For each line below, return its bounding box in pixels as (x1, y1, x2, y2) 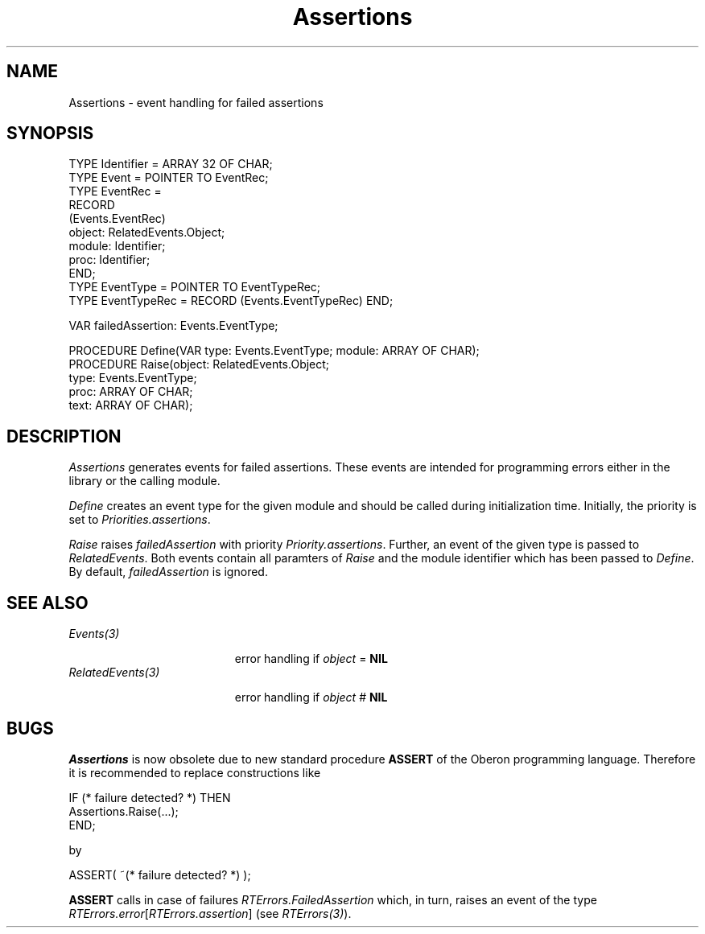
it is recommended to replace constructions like (68, 765, 321, 780)
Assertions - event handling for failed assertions (68, 95, 324, 109)
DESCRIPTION (6, 426, 122, 446)
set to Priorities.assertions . (68, 512, 211, 527)
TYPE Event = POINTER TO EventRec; (68, 171, 269, 185)
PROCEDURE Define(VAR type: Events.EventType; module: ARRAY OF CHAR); (68, 344, 480, 358)
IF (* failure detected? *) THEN (68, 790, 231, 804)
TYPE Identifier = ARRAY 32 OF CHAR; (68, 157, 273, 171)
